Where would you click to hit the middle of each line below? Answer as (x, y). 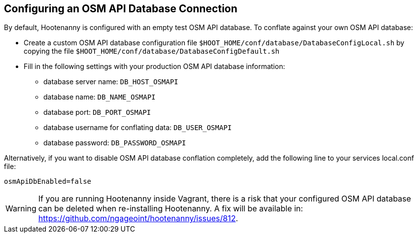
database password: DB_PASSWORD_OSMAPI (115, 143)
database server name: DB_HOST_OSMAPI (111, 82)
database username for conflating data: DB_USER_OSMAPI (138, 128)
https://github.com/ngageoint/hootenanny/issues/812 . (138, 219)
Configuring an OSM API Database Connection (121, 9)
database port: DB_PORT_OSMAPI (97, 112)
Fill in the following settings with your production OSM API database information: (155, 67)
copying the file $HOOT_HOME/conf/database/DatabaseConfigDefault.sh (152, 51)
